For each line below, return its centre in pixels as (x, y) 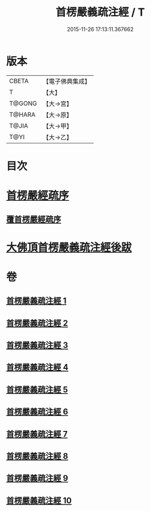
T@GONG (23, 103)
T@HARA (22, 114)
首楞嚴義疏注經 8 (37, 456)
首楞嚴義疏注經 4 (37, 367)
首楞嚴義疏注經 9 (37, 478)
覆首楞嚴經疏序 (34, 220)
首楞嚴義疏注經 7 (37, 434)
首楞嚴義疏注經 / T (100, 12)
